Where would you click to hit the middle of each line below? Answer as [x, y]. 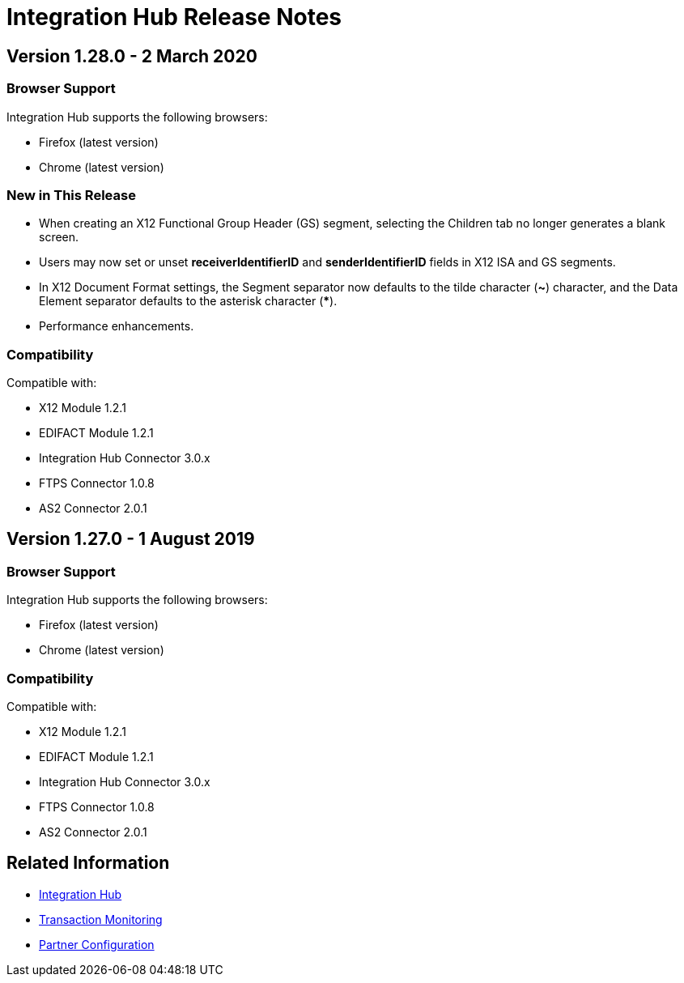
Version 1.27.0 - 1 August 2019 [131, 539]
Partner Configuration [97, 944]
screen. [59, 237]
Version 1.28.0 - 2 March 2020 [132, 56]
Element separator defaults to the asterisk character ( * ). [188, 301]
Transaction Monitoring [101, 919]
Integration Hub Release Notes [174, 17]
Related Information [88, 863]
